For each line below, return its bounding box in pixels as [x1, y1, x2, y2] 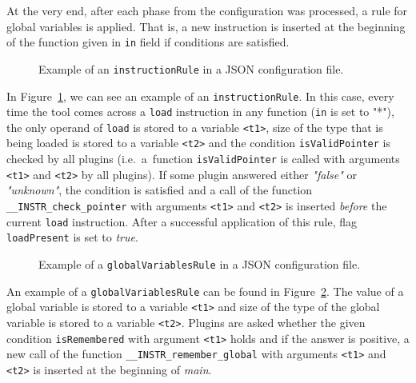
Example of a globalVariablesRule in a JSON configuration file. [38, 256, 361, 272]
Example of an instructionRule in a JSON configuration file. [38, 60, 344, 77]
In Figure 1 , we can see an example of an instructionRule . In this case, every [6, 87, 394, 104]
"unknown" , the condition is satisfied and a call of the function [6, 182, 313, 198]
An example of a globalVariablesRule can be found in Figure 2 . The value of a [6, 282, 404, 299]
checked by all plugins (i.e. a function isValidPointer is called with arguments [6, 150, 400, 167]
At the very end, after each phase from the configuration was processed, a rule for [6, 2, 408, 18]
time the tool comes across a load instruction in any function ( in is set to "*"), [6, 103, 394, 120]
